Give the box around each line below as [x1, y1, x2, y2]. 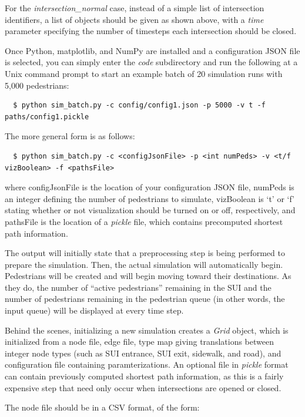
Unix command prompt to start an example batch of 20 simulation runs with [5, 67, 283, 79]
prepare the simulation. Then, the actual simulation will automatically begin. [5, 258, 283, 270]
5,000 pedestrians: [5, 79, 69, 91]
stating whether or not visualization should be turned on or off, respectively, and [5, 204, 296, 216]
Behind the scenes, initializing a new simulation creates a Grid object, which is [5, 324, 289, 336]
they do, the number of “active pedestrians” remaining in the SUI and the [5, 281, 272, 293]
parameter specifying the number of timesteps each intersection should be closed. [5, 25, 297, 37]
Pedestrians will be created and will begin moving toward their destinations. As [5, 270, 291, 282]
